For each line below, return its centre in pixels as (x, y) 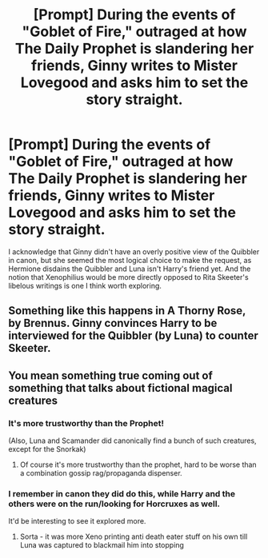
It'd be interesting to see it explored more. (77, 521)
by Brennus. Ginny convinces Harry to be (113, 323)
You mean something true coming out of (111, 375)
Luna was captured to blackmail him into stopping (102, 545)
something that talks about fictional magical (120, 388)
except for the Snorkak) (47, 449)
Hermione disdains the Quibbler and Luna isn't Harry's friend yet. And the (130, 269)
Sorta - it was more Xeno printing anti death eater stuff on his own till (134, 536)
